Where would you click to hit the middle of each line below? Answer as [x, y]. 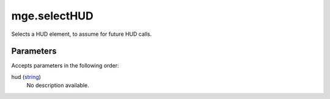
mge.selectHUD [53, 16]
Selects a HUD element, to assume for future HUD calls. [82, 34]
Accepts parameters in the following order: [65, 66]
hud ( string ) [26, 77]
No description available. [58, 86]
